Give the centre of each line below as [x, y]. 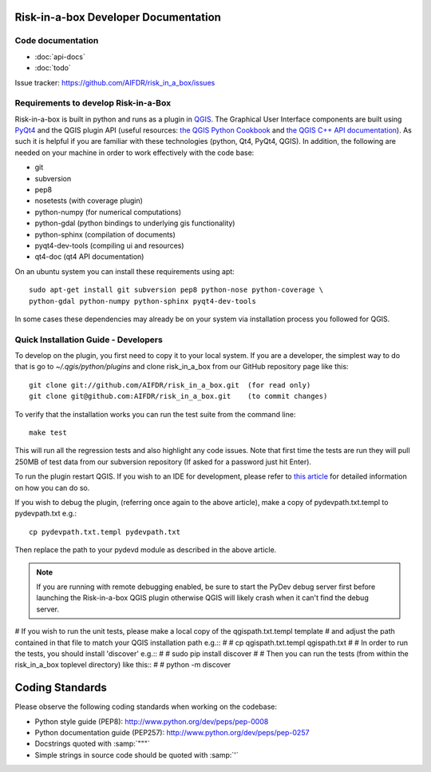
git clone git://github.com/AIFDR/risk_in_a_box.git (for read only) [170, 385]
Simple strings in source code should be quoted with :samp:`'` [136, 754]
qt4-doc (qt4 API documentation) [89, 257]
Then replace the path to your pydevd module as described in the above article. [146, 550]
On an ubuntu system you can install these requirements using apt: [125, 271]
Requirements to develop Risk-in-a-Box [93, 103]
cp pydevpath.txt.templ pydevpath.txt [105, 532]
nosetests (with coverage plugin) [89, 201]
